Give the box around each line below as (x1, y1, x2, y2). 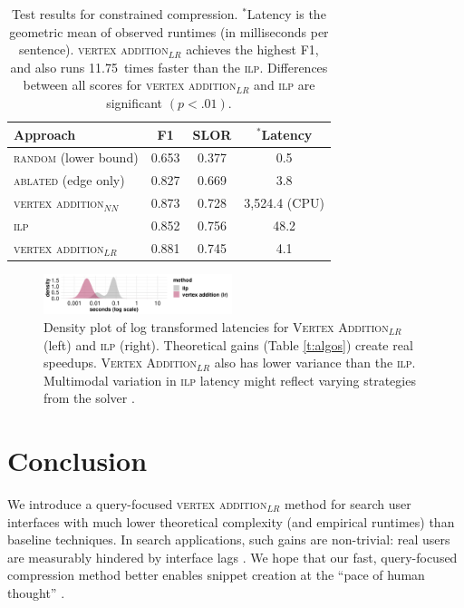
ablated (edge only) (14, 171, 125, 190)
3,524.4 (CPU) (244, 193, 324, 212)
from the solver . (43, 388, 135, 407)
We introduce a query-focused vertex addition (7, 495, 267, 514)
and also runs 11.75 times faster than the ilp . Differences (10, 57, 328, 76)
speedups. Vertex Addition (43, 353, 198, 372)
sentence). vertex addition (19, 40, 169, 59)
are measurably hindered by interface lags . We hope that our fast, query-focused (7, 547, 458, 566)
